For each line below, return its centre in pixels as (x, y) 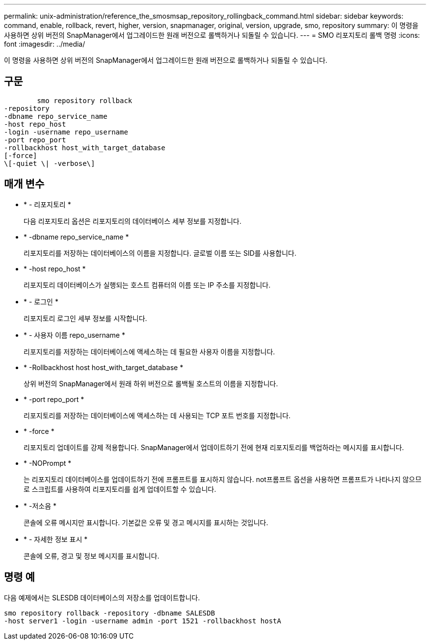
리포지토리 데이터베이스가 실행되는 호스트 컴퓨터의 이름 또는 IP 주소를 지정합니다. (147, 285)
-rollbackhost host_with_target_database (85, 148)
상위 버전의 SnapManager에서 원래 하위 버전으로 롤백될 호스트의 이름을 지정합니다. (151, 383)
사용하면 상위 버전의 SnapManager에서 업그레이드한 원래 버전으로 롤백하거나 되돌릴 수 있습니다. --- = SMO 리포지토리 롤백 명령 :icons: (212, 35)
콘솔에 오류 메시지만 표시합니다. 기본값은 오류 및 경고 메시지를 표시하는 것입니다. (146, 522)
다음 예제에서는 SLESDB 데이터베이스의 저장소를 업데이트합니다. (102, 597)
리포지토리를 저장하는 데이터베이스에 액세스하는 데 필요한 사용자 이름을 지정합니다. (149, 351)
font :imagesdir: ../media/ (45, 44)
